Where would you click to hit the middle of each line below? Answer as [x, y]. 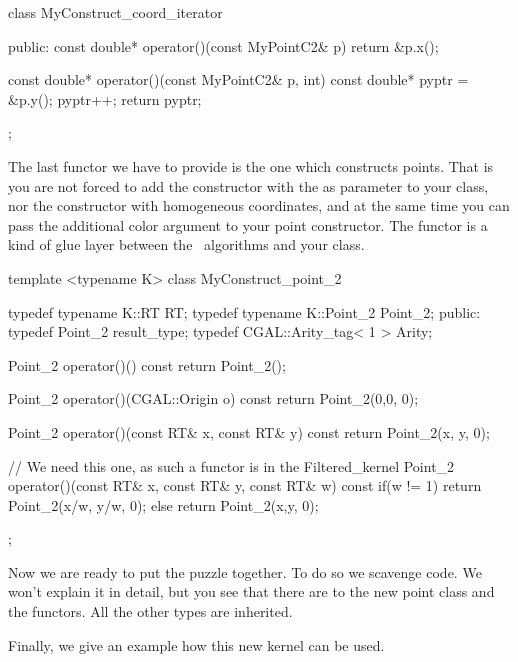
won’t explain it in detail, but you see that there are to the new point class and [251, 591]
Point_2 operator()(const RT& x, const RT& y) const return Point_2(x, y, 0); [249, 431]
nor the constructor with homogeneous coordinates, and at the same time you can [259, 205]
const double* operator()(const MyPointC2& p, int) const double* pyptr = [238, 79]
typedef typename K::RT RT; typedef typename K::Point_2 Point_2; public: [244, 311]
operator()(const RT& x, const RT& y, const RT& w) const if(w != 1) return [245, 485]
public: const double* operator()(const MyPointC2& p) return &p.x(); [223, 45]
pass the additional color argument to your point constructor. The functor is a [248, 224]
